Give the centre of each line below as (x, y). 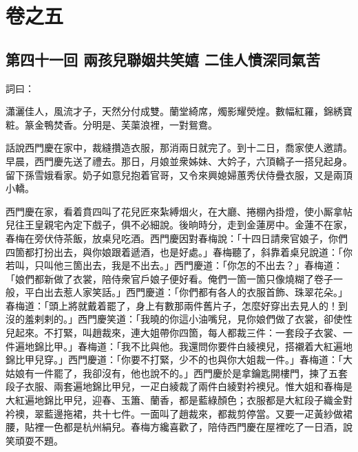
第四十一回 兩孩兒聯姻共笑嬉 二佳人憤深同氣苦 (163, 59)
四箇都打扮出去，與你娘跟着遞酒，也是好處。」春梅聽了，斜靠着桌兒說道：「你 (179, 251)
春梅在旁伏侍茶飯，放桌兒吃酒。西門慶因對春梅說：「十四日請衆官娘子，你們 (177, 238)
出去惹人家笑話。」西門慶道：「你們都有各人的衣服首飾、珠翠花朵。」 (196, 292)
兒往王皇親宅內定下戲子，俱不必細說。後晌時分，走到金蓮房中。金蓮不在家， (179, 225)
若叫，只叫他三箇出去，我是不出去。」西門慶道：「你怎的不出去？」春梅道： (174, 265)
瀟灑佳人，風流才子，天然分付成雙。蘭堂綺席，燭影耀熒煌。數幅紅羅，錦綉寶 (179, 111)
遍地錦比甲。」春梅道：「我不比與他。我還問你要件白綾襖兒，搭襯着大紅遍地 (183, 346)
